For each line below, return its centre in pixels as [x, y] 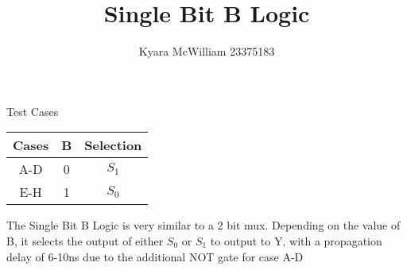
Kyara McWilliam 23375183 [207, 51]
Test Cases [33, 111]
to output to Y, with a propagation [296, 240]
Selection [113, 145]
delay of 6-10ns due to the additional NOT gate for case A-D [155, 256]
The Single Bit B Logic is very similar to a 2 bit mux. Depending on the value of [203, 225]
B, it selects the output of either [85, 240]
